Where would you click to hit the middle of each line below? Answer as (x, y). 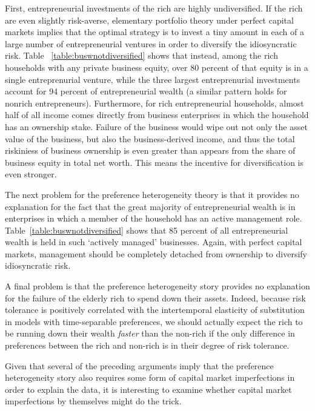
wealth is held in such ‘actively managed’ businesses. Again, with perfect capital (154, 242)
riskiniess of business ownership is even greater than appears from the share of (150, 150)
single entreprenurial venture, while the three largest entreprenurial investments (153, 79)
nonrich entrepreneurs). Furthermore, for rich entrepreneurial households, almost (154, 103)
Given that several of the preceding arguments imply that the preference (139, 365)
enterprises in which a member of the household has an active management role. (154, 218)
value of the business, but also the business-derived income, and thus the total (150, 138)
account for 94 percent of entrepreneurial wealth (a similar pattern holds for (146, 91)
